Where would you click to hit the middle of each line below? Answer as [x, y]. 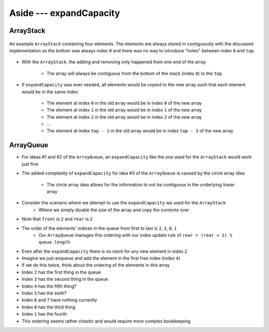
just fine [30, 164]
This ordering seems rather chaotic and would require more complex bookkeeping [106, 321]
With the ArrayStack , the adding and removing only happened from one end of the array [114, 62]
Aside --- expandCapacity [65, 13]
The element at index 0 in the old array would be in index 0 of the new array [124, 103]
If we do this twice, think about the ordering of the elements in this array [96, 265]
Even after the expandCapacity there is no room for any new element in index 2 [105, 251]
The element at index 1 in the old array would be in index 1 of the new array [124, 110]
